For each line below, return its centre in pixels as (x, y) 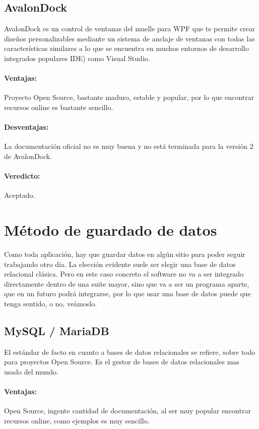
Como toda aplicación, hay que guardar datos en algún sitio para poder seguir (125, 254)
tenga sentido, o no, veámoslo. (51, 304)
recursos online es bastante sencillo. (59, 107)
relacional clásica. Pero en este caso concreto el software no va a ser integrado (124, 274)
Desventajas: (26, 127)
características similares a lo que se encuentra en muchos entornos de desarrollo (126, 48)
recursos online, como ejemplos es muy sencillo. (77, 420)
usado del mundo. (31, 372)
